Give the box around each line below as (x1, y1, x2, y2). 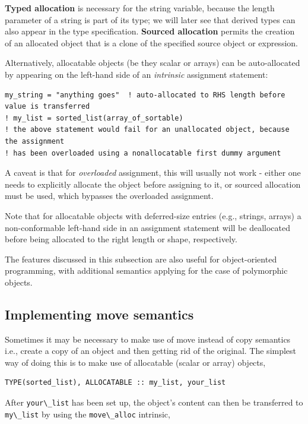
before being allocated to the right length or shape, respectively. (5, 233, 237, 245)
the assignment (5, 137, 65, 145)
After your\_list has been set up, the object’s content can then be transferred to (5, 396, 303, 409)
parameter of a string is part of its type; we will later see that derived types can (5, 13, 296, 26)
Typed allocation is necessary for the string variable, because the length (5, 2, 275, 14)
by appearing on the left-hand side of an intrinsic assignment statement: (5, 68, 268, 80)
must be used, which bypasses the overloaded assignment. (5, 189, 214, 202)
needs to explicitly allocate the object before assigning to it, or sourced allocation (5, 178, 301, 190)
